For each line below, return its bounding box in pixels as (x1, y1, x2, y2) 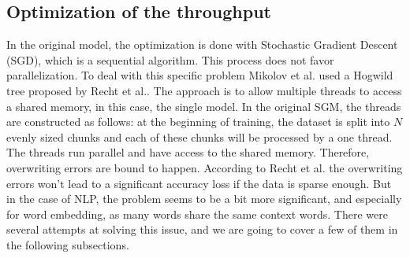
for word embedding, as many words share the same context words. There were (6, 205, 388, 222)
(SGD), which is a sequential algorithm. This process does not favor (6, 51, 334, 68)
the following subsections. (6, 236, 129, 252)
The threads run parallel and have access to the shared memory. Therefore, (6, 144, 370, 160)
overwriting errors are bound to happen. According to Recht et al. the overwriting (6, 159, 403, 175)
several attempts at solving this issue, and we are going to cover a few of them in (6, 221, 398, 238)
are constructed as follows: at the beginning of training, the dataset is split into (6, 113, 390, 130)
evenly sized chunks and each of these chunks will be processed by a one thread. (6, 128, 393, 145)
